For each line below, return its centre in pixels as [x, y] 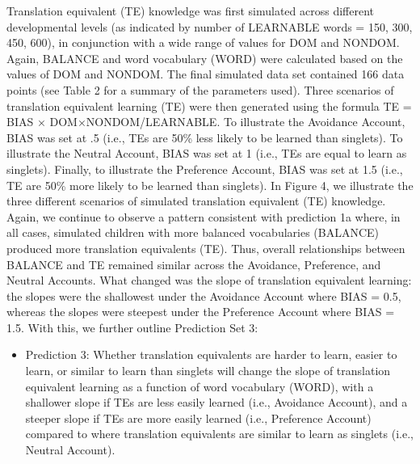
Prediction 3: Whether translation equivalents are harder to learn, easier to [211, 354]
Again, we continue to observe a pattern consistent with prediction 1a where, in [204, 216]
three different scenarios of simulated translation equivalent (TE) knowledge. [196, 201]
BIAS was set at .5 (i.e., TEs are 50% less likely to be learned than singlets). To [205, 137]
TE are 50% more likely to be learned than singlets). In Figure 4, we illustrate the [210, 185]
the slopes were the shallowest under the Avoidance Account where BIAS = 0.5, [204, 295]
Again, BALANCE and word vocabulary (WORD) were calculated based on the [205, 58]
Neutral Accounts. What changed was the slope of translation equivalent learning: [209, 280]
